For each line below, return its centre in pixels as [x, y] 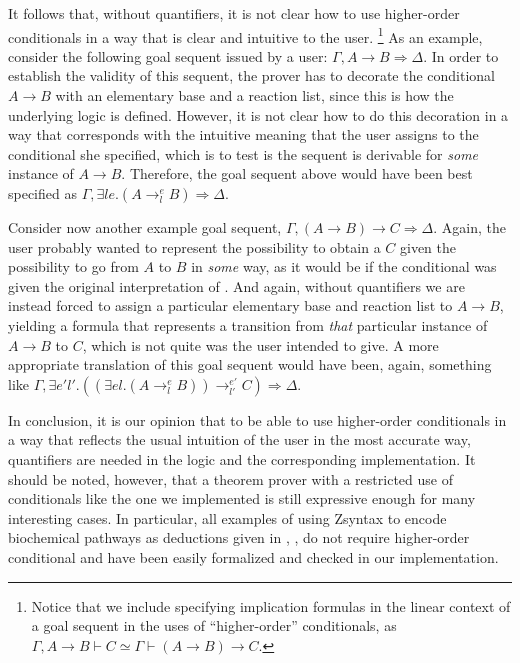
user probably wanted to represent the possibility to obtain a [194, 246]
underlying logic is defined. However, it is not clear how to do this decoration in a [258, 114]
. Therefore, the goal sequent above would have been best [297, 173]
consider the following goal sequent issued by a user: [168, 55]
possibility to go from [73, 266]
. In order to [461, 55]
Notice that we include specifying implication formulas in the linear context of [271, 605]
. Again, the [469, 227]
